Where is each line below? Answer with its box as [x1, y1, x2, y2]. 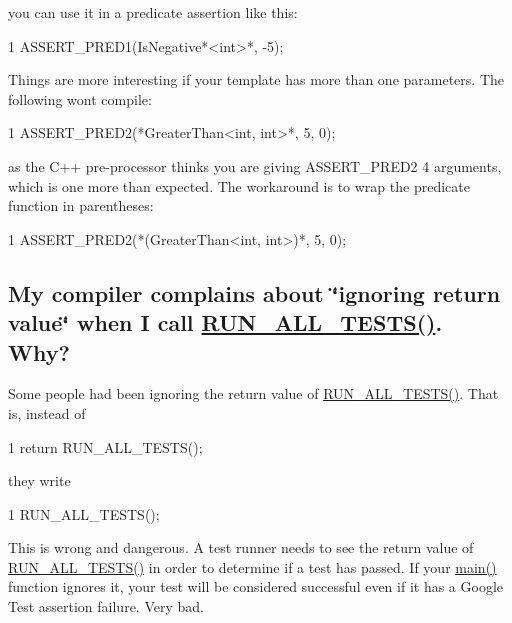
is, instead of [8, 402, 86, 423]
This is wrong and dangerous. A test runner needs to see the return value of [8, 537, 474, 558]
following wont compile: [8, 88, 152, 109]
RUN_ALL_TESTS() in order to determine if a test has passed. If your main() [8, 556, 497, 577]
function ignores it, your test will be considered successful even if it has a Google [8, 576, 504, 597]
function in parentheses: [8, 195, 154, 216]
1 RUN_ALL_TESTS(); [8, 503, 160, 524]
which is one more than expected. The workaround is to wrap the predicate [8, 175, 470, 196]
